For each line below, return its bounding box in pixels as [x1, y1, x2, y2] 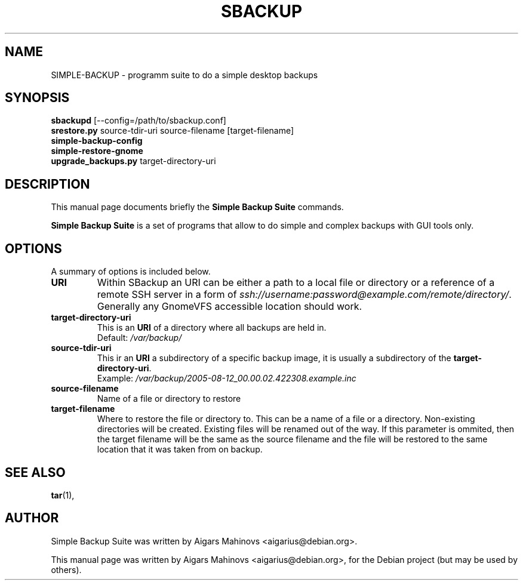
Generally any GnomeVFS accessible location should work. [97, 300, 362, 313]
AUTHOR [5, 510, 59, 526]
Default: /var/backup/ [97, 332, 182, 343]
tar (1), [51, 489, 75, 500]
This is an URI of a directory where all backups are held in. [97, 322, 327, 333]
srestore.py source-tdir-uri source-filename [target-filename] [51, 125, 294, 136]
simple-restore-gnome [51, 146, 143, 156]
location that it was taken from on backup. [97, 444, 263, 455]
